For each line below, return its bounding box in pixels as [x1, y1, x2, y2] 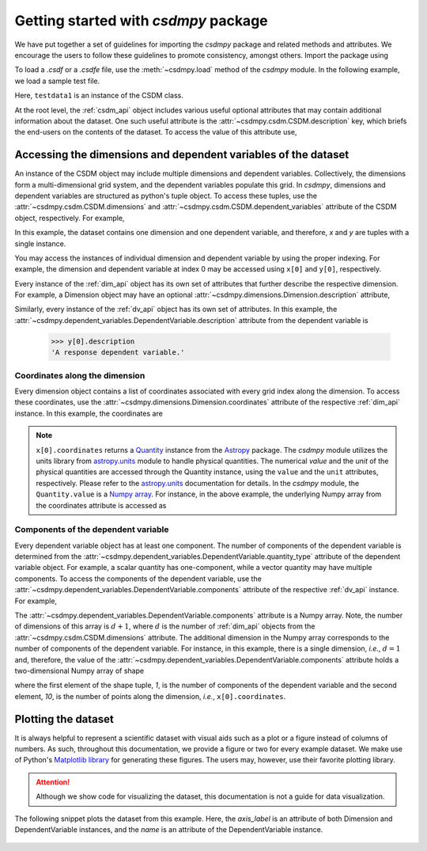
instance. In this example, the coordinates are [14, 408, 164, 418]
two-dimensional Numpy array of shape [14, 666, 145, 675]
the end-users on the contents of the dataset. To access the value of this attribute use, [14, 127, 297, 137]
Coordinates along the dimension [14, 370, 145, 381]
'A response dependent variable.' [51, 348, 185, 357]
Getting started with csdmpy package [14, 12, 268, 29]
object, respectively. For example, [14, 213, 125, 222]
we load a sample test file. [14, 76, 100, 85]
